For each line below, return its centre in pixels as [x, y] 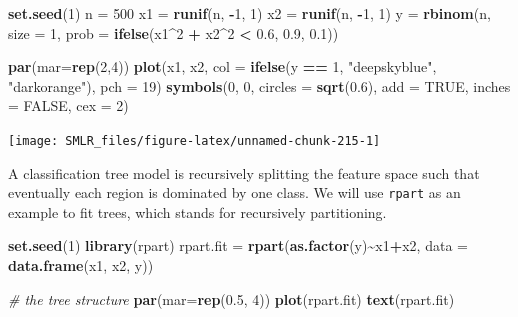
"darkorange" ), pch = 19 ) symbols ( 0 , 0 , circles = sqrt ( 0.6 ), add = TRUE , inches [259, 85]
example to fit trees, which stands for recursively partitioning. [197, 211]
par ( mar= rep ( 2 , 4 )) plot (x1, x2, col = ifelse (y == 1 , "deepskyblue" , [222, 66]
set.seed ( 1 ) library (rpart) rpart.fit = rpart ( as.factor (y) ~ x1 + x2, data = [238, 245]
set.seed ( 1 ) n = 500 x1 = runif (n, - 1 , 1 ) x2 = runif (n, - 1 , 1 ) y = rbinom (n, [249, 13]
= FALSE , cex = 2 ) [68, 105]
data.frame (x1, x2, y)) [81, 265]
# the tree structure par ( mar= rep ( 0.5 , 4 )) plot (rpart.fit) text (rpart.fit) [231, 298]
